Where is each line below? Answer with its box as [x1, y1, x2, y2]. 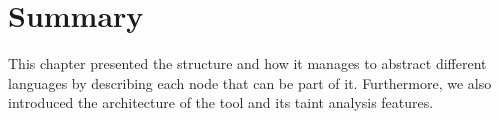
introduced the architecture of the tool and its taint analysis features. [8, 92, 434, 113]
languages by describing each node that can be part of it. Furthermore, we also [8, 72, 492, 93]
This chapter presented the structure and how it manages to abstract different [8, 53, 487, 74]
